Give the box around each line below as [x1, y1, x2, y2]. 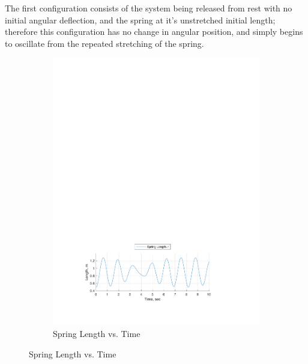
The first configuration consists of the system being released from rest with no [5, 2, 292, 14]
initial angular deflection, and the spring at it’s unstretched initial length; [5, 13, 276, 26]
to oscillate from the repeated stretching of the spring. [5, 37, 204, 49]
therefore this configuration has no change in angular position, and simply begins [5, 25, 303, 38]
